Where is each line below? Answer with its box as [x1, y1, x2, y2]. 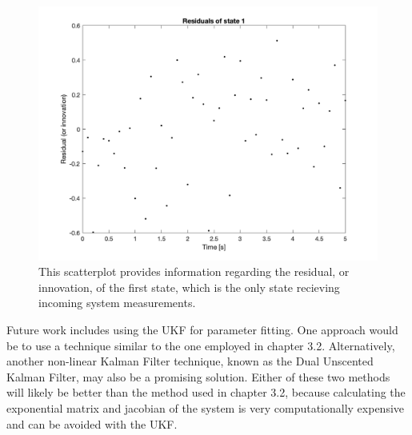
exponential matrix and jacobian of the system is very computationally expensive [6, 399, 405, 416]
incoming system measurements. [38, 294, 196, 311]
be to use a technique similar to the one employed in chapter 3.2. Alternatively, [6, 337, 395, 353]
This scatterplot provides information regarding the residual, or [38, 263, 350, 280]
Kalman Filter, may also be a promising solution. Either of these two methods [6, 368, 390, 385]
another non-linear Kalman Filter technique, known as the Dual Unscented [6, 353, 374, 369]
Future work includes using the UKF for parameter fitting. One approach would [6, 321, 398, 337]
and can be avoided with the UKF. [6, 415, 178, 432]
